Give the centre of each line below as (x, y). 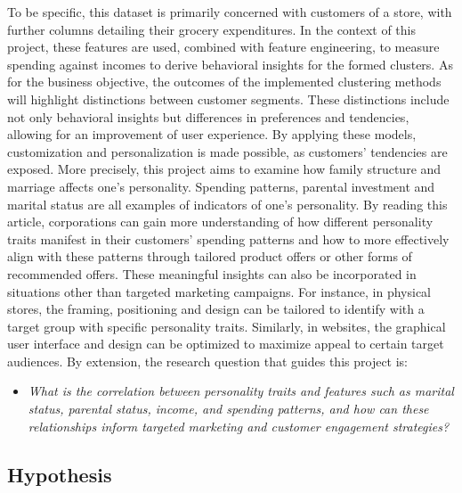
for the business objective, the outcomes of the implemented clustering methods (224, 82)
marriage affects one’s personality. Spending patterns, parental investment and (221, 186)
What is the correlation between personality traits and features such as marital (241, 391)
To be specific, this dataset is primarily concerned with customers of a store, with (230, 12)
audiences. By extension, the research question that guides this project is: (208, 361)
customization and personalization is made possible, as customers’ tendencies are (227, 151)
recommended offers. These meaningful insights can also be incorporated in (212, 273)
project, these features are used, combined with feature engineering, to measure (223, 47)
